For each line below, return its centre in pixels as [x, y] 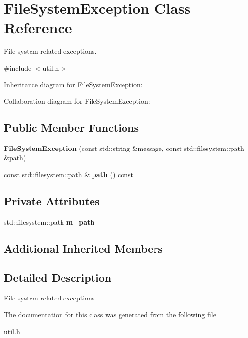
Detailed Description [58, 277]
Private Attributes [52, 201]
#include [18, 67]
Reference [38, 27]
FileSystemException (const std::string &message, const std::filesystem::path [124, 148]
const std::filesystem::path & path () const [69, 174]
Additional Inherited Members [83, 248]
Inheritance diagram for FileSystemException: [73, 84]
